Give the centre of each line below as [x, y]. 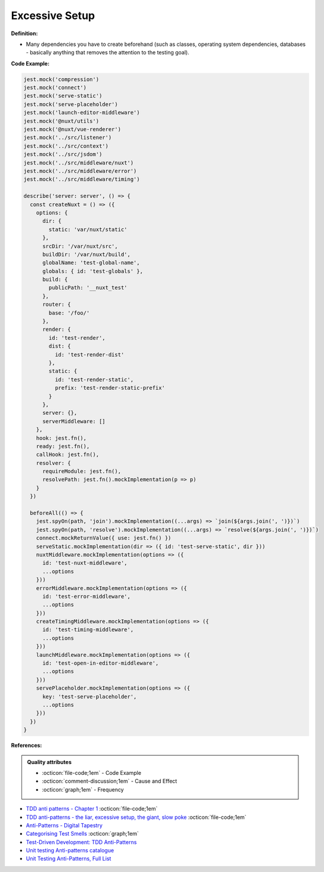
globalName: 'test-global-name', [91, 263]
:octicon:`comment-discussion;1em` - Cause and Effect [110, 781]
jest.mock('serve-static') [63, 96]
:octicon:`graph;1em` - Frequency [83, 789]
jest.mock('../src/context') [66, 146]
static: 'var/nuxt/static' [88, 229]
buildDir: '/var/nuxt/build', [87, 254]
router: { [57, 305]
